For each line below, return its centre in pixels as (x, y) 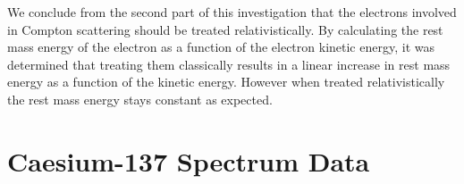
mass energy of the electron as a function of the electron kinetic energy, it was (221, 47)
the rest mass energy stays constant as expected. (140, 99)
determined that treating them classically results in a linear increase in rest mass (229, 64)
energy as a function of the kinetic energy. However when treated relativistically (226, 82)
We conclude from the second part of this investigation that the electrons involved (232, 12)
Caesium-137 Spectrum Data (189, 160)
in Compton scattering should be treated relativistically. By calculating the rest (225, 29)
